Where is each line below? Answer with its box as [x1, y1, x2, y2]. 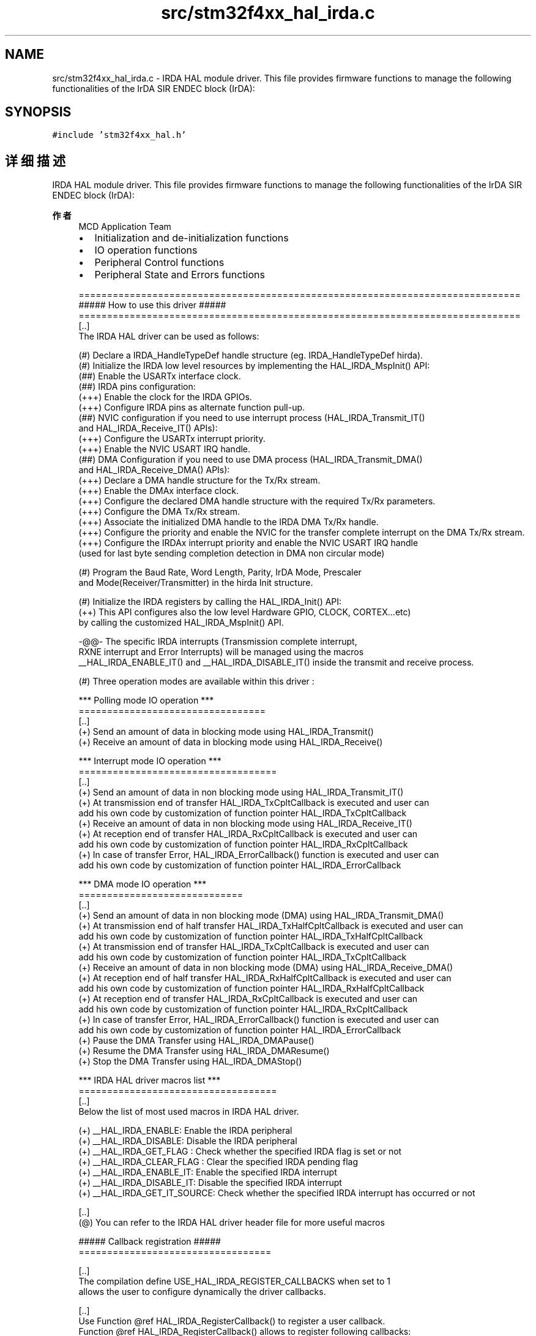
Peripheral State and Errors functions [94, 268, 265, 281]
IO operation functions [94, 244, 198, 257]
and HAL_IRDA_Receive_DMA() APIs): [78, 465, 230, 476]
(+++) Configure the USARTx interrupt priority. [78, 433, 266, 444]
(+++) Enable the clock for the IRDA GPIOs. [78, 392, 252, 403]
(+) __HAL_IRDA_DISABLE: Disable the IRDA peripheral [78, 1136, 297, 1147]
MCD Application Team [78, 221, 171, 232]
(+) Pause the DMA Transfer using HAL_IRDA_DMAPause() [78, 1035, 315, 1046]
